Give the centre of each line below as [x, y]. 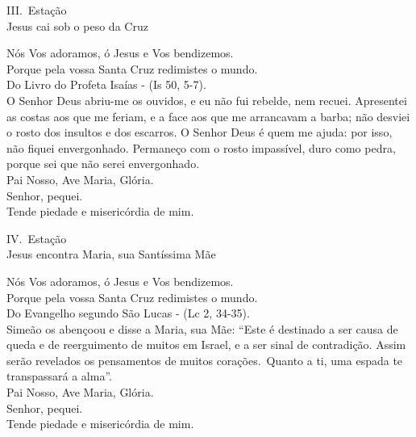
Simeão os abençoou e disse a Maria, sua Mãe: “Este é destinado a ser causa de [202, 328]
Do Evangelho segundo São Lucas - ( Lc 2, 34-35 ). [128, 313]
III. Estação [37, 10]
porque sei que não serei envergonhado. [103, 164]
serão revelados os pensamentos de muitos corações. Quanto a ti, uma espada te [205, 360]
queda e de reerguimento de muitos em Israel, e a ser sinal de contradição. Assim [206, 345]
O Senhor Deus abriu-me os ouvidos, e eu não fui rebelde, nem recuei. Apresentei [207, 100]
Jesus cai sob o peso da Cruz [77, 25]
